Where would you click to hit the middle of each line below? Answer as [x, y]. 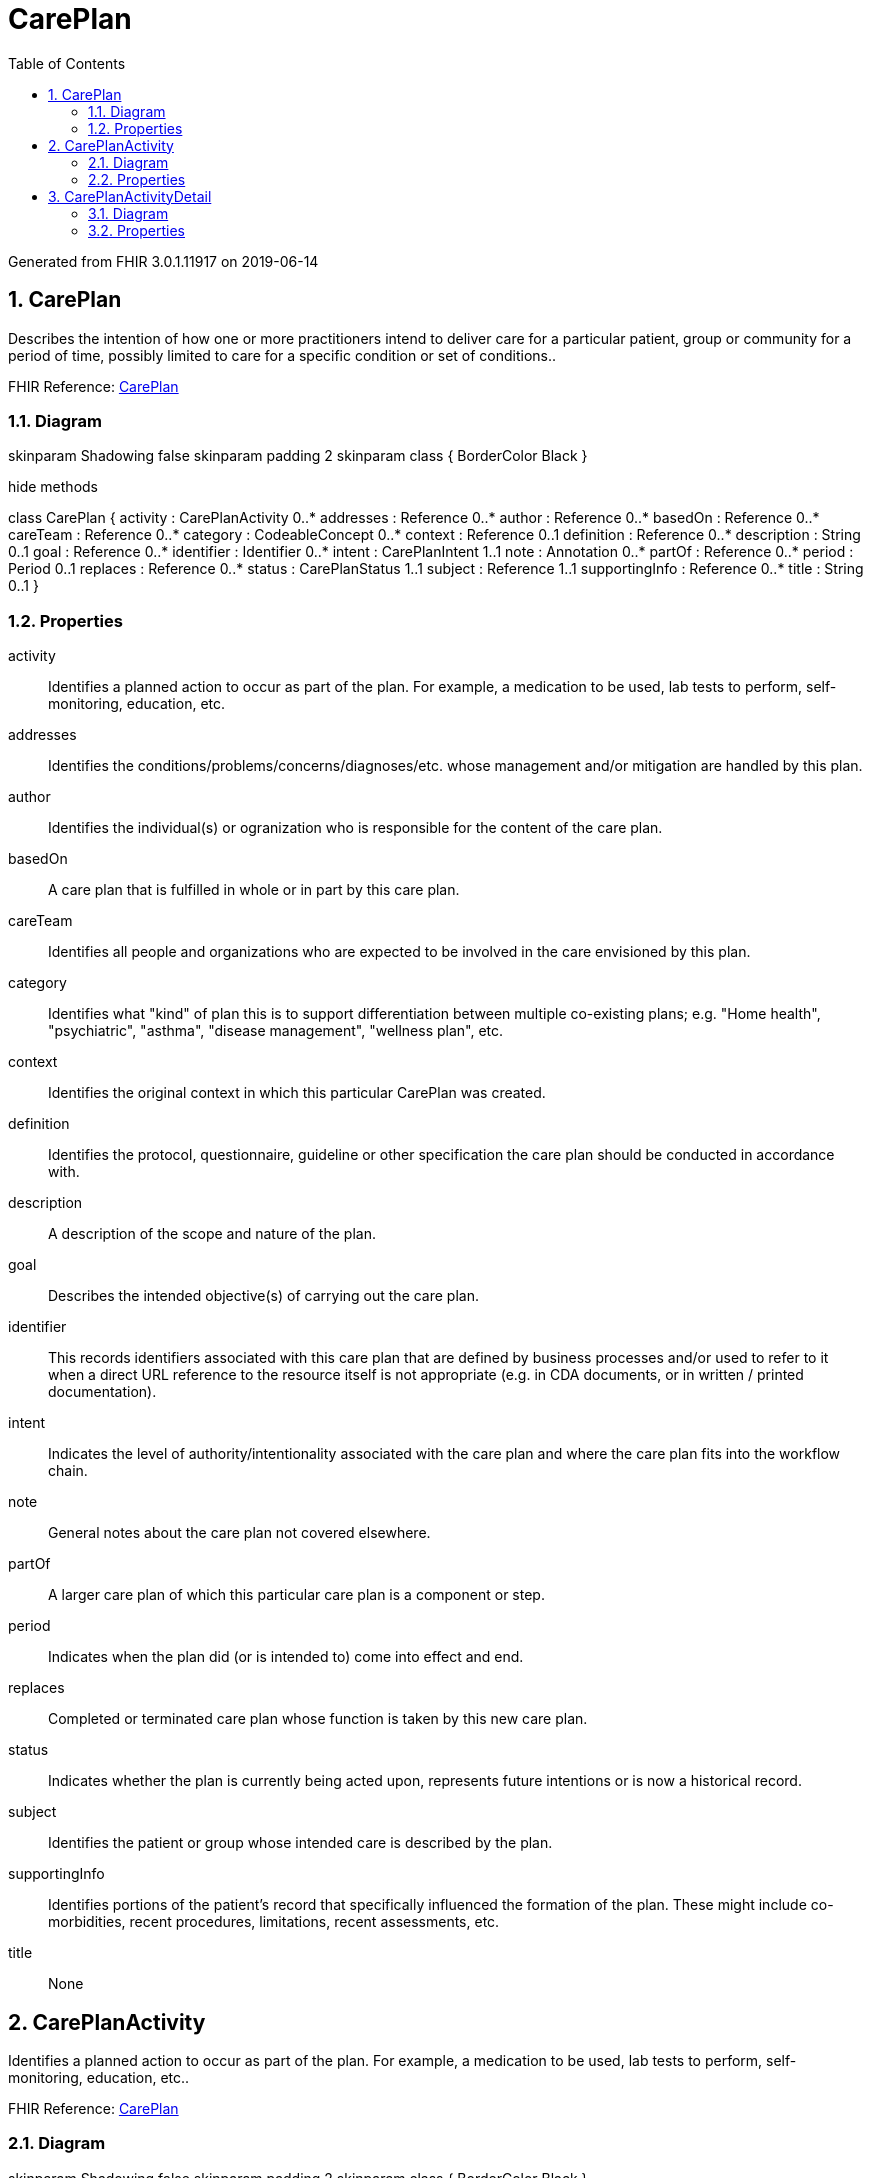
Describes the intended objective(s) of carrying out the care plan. [263, 1296]
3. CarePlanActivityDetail [130, 196]
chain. [68, 1471]
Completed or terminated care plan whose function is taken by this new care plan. [318, 1719]
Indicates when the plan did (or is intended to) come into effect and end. [286, 1657]
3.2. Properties [136, 230]
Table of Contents [67, 63]
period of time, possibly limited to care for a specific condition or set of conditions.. [282, 355]
